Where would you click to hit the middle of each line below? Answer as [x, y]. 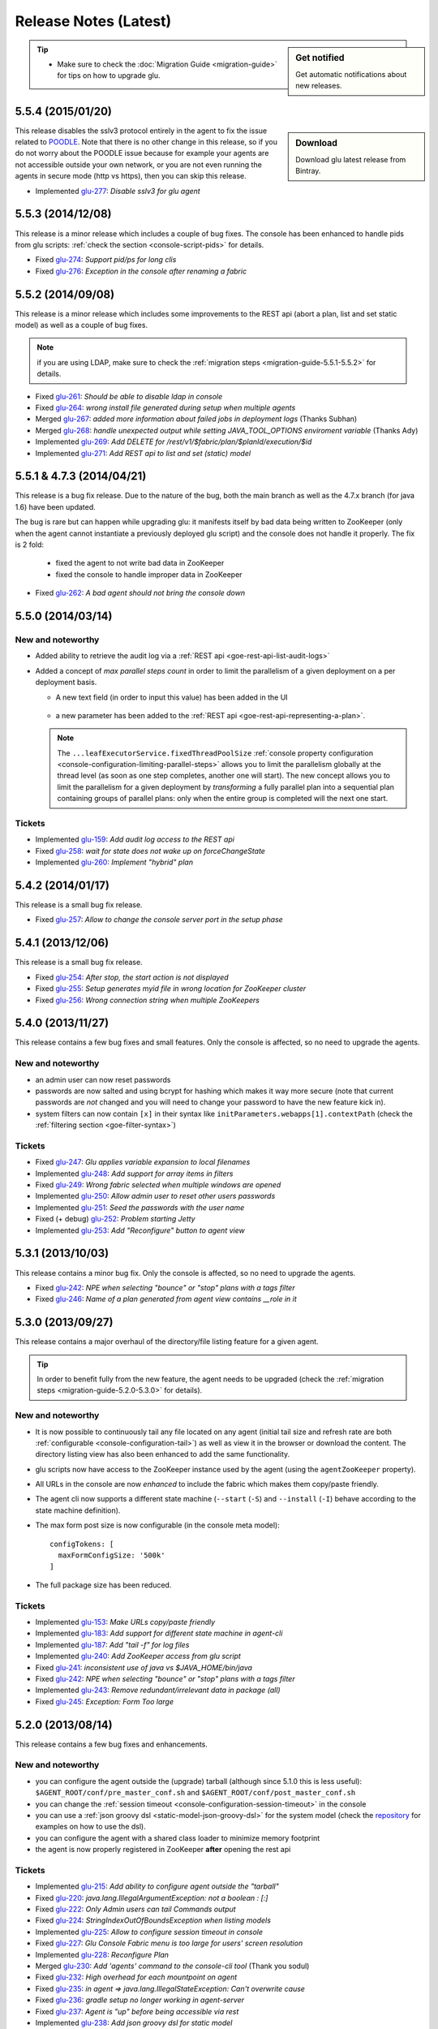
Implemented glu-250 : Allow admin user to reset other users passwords [155, 1196]
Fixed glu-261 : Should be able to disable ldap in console [129, 396]
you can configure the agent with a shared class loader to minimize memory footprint [178, 1837]
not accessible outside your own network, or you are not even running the [139, 164]
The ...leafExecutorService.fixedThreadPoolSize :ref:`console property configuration [215, 753]
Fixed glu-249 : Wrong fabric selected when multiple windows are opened [158, 1185]
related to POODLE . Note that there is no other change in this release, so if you [146, 142]
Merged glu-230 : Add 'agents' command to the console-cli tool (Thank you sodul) [172, 1966]
